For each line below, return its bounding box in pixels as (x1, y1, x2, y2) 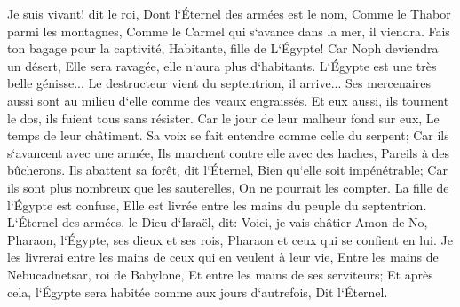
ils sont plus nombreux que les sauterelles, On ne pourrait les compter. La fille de (7, 177, 449, 196)
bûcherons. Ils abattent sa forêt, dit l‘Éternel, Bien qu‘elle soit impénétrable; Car (7, 161, 448, 179)
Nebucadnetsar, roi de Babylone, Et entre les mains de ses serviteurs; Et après (7, 264, 433, 283)
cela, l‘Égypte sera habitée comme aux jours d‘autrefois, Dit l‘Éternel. (7, 282, 388, 301)
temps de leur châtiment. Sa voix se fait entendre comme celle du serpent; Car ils (7, 126, 449, 145)
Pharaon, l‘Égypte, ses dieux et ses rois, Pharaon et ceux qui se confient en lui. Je (7, 230, 453, 248)
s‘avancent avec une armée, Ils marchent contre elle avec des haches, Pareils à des (7, 143, 450, 161)
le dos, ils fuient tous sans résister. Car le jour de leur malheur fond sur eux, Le (7, 108, 440, 127)
